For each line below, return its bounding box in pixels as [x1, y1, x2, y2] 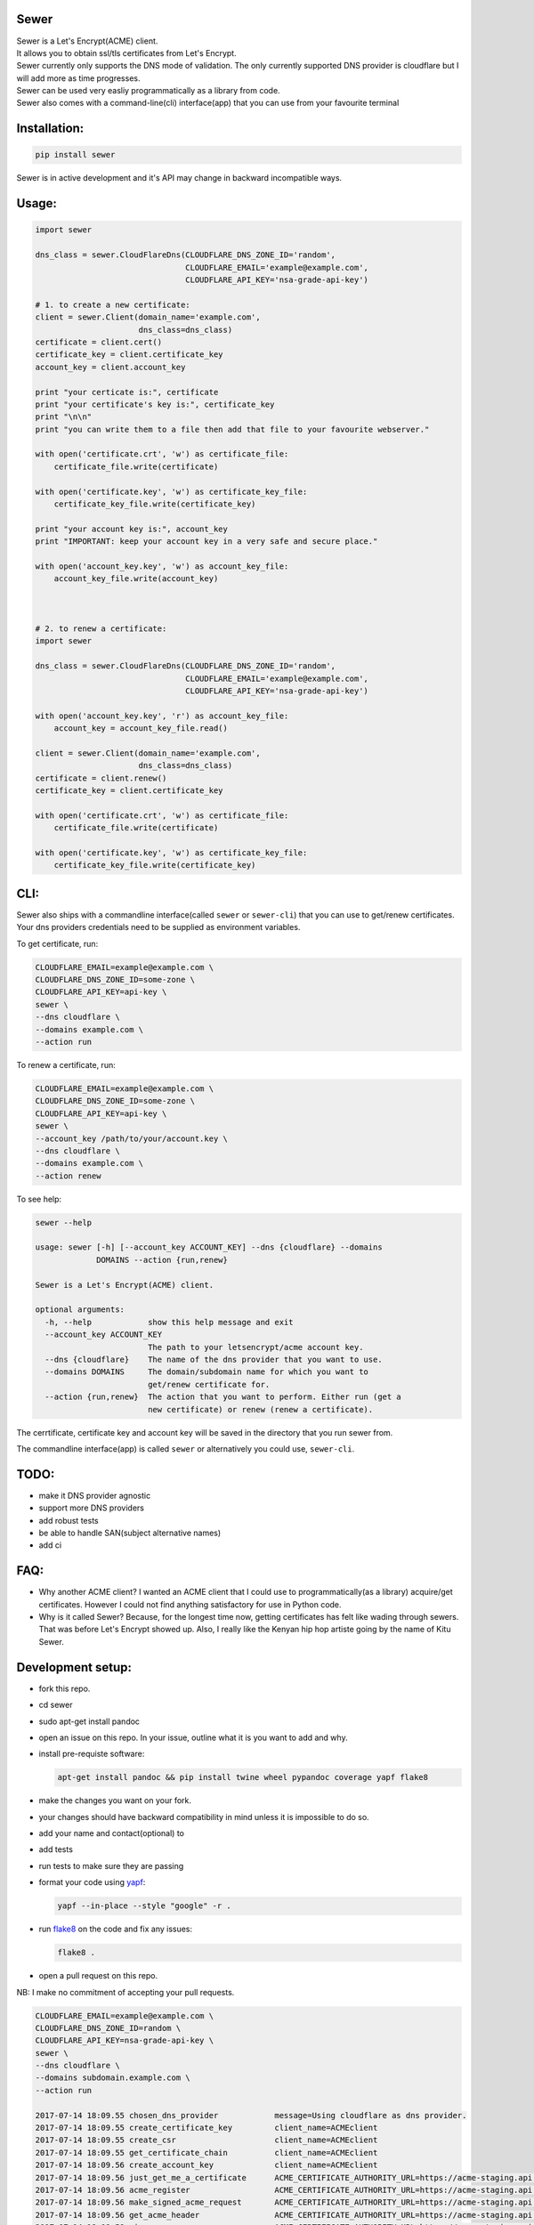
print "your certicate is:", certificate [35, 387, 219, 397]
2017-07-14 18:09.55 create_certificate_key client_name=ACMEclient [35, 2123, 378, 2133]
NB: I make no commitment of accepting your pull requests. [16, 1986, 235, 1997]
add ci [38, 1540, 62, 1550]
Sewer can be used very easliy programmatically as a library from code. [16, 85, 280, 96]
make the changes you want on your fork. [38, 1795, 191, 1806]
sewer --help [35, 1218, 93, 1227]
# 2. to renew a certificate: [35, 623, 167, 634]
